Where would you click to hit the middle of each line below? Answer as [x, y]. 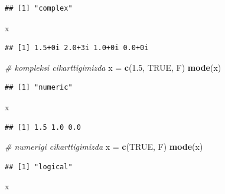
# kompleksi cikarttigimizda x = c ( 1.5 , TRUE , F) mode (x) [113, 67]
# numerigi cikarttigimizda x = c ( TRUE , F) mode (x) [104, 147]
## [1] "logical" [39, 167]
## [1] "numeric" [39, 88]
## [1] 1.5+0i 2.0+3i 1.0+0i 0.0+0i [77, 48]
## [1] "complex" [39, 8]
